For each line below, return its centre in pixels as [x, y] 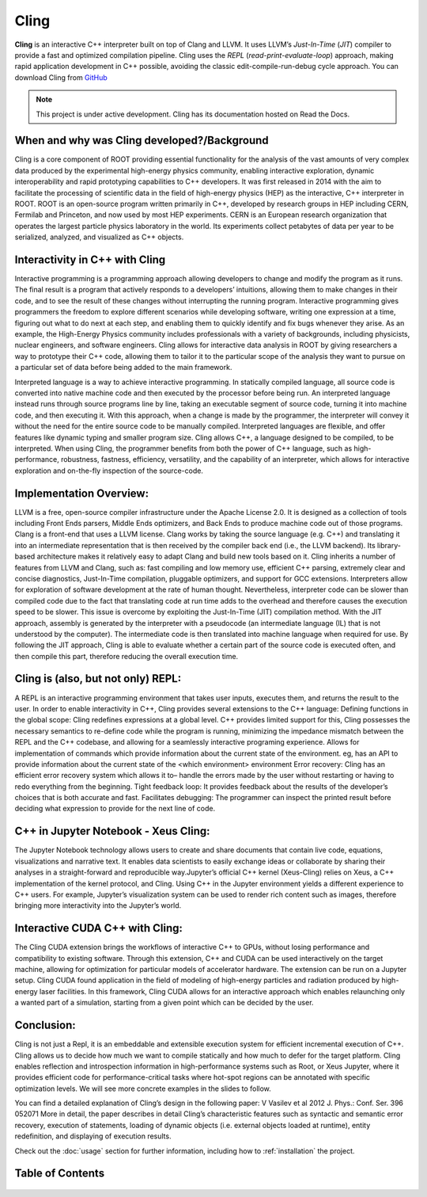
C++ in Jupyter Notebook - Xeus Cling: [112, 831]
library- [389, 545]
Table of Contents [60, 1174]
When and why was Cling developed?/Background [142, 141]
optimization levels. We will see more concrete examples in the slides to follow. [143, 1088]
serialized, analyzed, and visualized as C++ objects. [99, 237]
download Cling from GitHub [61, 77]
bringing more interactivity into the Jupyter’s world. [98, 905]
